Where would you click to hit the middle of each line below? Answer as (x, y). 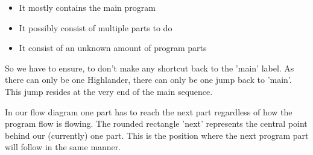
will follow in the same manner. (63, 147)
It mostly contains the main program (87, 7)
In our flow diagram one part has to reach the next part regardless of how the (149, 111)
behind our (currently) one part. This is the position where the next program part (157, 135)
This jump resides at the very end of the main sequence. (109, 91)
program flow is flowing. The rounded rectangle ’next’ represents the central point (156, 123)
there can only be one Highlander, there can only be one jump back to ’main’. (148, 80)
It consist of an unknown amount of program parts (113, 48)
